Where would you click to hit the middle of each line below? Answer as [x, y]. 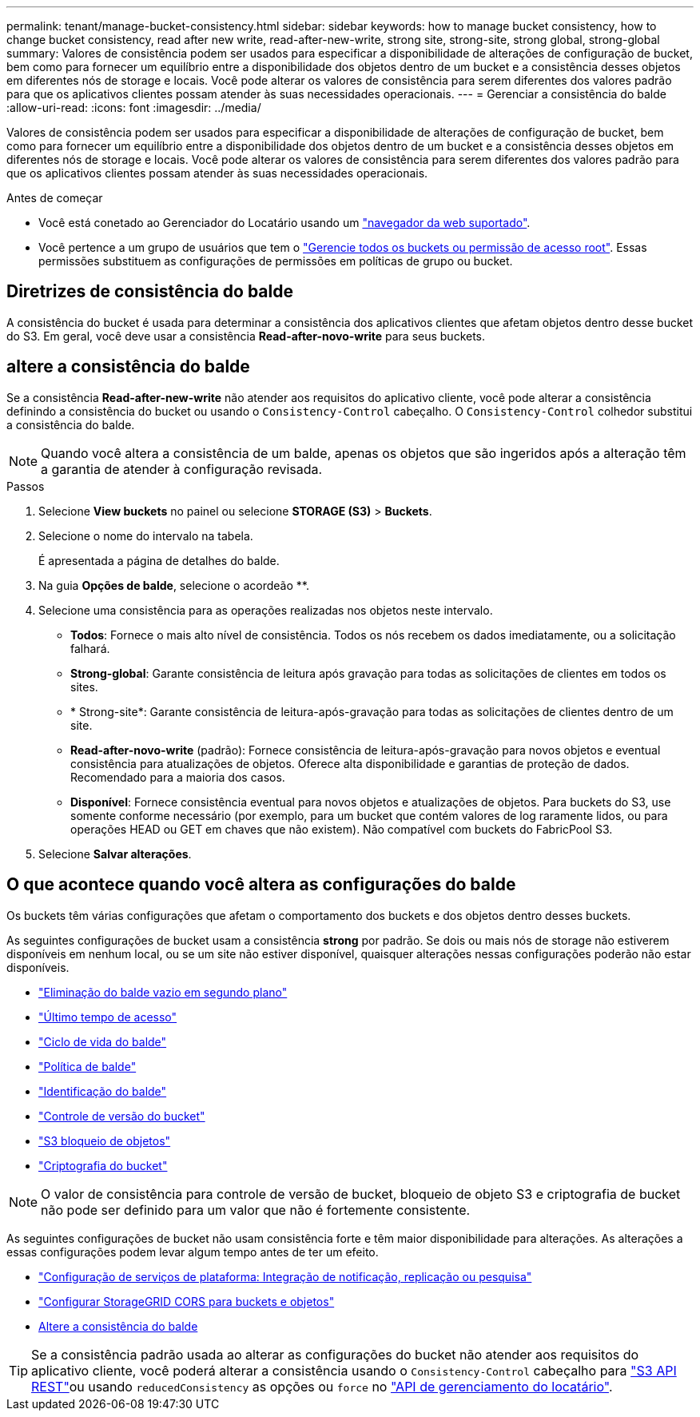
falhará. [90, 648]
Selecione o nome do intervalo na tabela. [146, 535]
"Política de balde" [87, 1066]
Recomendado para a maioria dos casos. [178, 777]
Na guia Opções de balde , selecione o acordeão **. [174, 585]
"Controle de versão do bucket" [122, 1116]
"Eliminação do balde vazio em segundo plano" [163, 992]
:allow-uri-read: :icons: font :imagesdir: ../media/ [134, 107]
